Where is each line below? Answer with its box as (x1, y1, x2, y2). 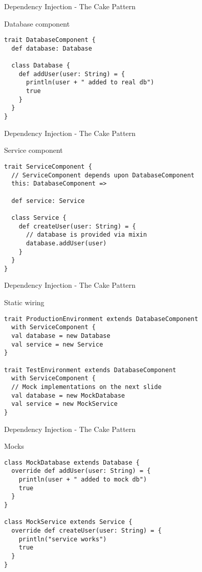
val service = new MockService (11, 400, 118, 408)
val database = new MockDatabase (11, 392, 125, 399)
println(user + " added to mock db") (18, 476, 147, 484)
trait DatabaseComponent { (4, 36, 96, 44)
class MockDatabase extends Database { (4, 459, 140, 466)
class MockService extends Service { (4, 518, 132, 526)
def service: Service (11, 197, 85, 204)
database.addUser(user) (26, 239, 107, 247)
